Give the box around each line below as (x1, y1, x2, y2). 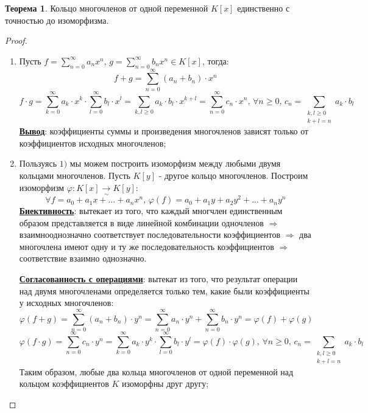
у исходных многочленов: (19, 296, 114, 309)
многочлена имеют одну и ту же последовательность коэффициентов (19, 240, 274, 252)
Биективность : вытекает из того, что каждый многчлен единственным (19, 204, 283, 217)
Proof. (5, 34, 27, 47)
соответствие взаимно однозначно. (19, 252, 147, 265)
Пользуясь (19, 157, 57, 170)
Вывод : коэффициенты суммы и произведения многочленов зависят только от (19, 125, 309, 137)
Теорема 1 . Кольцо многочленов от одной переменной (5, 2, 208, 14)
